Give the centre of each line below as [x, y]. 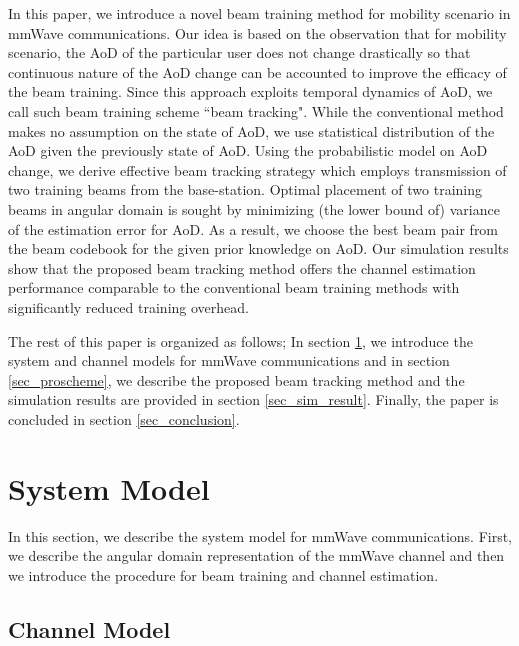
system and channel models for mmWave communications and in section [229, 360]
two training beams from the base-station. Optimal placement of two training [245, 189]
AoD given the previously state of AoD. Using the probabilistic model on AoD [248, 150]
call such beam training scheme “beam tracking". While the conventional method [256, 110]
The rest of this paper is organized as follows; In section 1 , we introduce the [240, 340]
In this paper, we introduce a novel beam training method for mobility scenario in [259, 13]
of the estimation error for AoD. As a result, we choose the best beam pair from [253, 228]
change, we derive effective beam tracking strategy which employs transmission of [257, 169]
